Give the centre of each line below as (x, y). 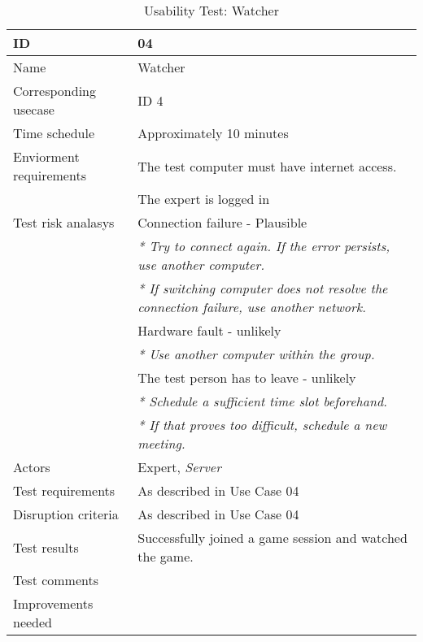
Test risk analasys (64, 222)
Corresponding (55, 91)
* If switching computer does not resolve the (263, 288)
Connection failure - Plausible (222, 222)
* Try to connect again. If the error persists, (264, 246)
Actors (32, 467)
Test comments (56, 580)
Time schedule (54, 133)
